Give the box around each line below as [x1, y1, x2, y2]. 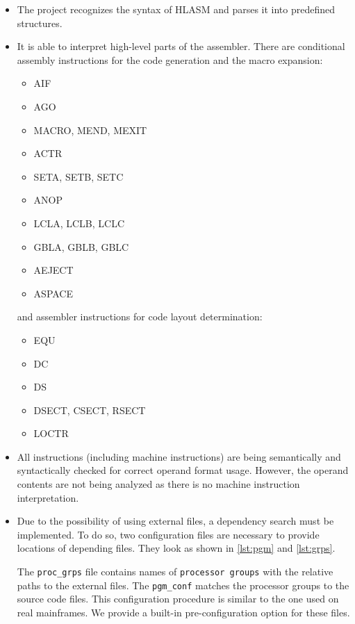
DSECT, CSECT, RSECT [33, 402, 146, 417]
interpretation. [17, 490, 79, 504]
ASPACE [33, 286, 73, 300]
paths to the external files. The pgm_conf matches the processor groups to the [17, 577, 349, 592]
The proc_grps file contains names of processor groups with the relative [17, 564, 333, 579]
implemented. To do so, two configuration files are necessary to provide [17, 527, 320, 541]
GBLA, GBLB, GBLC [33, 239, 129, 254]
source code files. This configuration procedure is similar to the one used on [17, 591, 339, 606]
